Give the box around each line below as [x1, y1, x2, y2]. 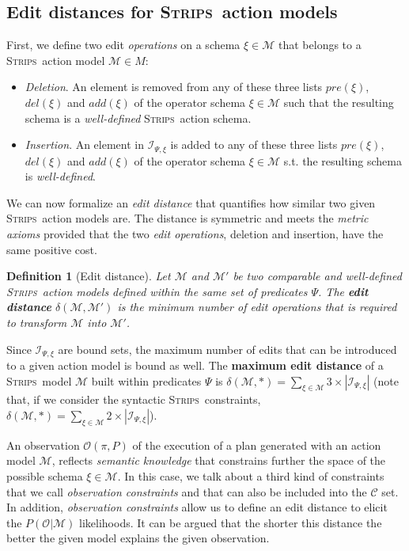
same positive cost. [6, 241, 97, 257]
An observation [6, 436, 80, 453]
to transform [6, 313, 67, 330]
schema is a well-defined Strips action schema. [25, 109, 252, 126]
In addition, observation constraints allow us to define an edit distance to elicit [6, 499, 388, 515]
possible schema [6, 467, 83, 484]
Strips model [6, 372, 72, 389]
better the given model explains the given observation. [6, 530, 270, 546]
